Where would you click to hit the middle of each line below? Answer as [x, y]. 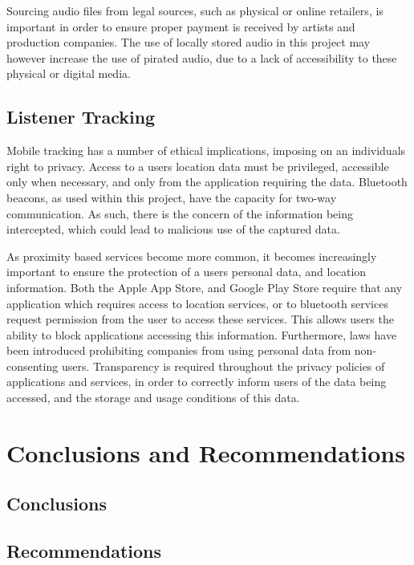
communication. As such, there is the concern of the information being [180, 213]
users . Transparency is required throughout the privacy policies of [223, 366]
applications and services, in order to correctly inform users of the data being [197, 382]
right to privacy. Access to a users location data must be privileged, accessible [198, 166]
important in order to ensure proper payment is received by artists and [181, 26]
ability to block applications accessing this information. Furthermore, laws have [202, 334]
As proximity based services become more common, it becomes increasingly [192, 256]
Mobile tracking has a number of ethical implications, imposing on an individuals [206, 150]
